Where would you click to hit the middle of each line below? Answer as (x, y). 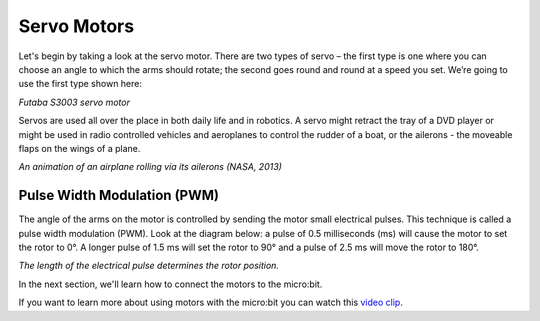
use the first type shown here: (80, 84)
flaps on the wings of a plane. (79, 148)
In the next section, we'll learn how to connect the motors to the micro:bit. (170, 284)
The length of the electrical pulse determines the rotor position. (149, 266)
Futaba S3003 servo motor (74, 102)
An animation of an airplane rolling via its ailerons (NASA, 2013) (150, 167)
